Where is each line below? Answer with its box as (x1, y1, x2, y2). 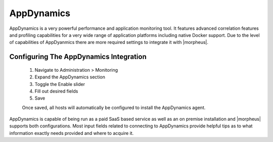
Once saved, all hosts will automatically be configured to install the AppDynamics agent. (22, 104, 206, 111)
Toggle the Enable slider (34, 81, 85, 87)
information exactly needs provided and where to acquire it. (9, 130, 134, 136)
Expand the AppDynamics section (34, 74, 106, 80)
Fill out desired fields (34, 88, 78, 94)
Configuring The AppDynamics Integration (9, 53, 147, 61)
